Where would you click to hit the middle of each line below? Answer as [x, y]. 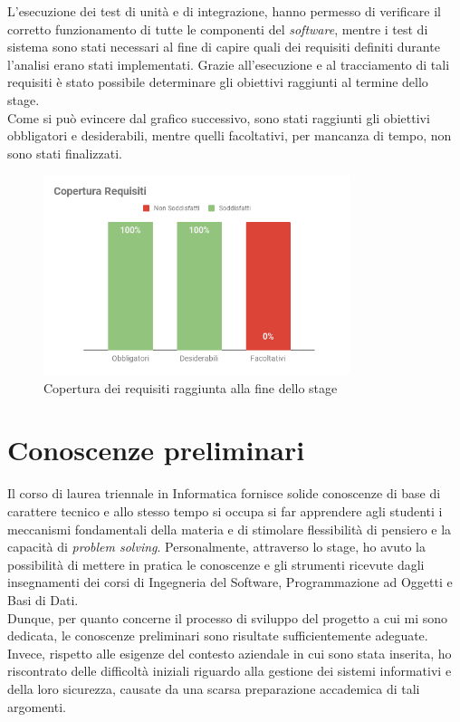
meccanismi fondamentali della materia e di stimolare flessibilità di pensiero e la [230, 529]
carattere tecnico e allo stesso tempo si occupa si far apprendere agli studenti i [225, 511]
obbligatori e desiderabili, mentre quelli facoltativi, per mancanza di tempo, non [230, 135]
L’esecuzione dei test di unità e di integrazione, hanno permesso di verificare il [224, 11]
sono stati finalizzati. [65, 153]
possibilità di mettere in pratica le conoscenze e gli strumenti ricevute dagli [216, 564]
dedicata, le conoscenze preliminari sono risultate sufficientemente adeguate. [218, 635]
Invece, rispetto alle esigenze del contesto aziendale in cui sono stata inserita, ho [230, 653]
